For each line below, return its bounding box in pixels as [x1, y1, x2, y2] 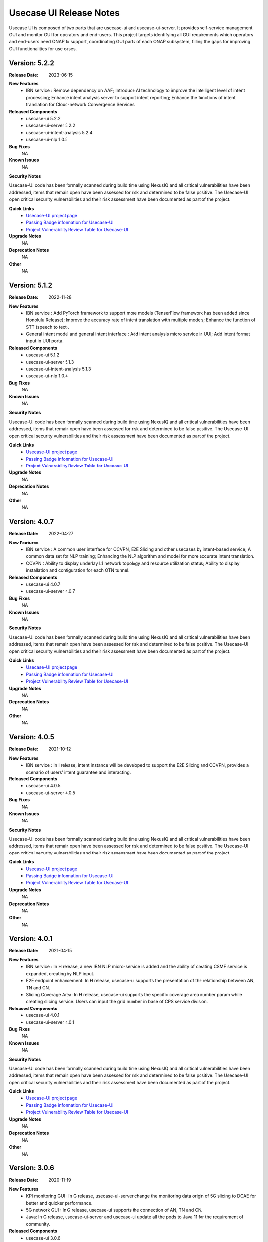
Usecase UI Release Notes [9, 7, 120, 18]
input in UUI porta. [26, 338, 64, 344]
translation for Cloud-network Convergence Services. [26, 102, 136, 108]
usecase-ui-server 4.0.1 [26, 1019, 74, 1025]
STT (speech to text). [26, 324, 69, 330]
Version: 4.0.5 [9, 733, 55, 741]
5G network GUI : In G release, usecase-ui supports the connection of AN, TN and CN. [26, 1207, 203, 1213]
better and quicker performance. [26, 1200, 93, 1206]
